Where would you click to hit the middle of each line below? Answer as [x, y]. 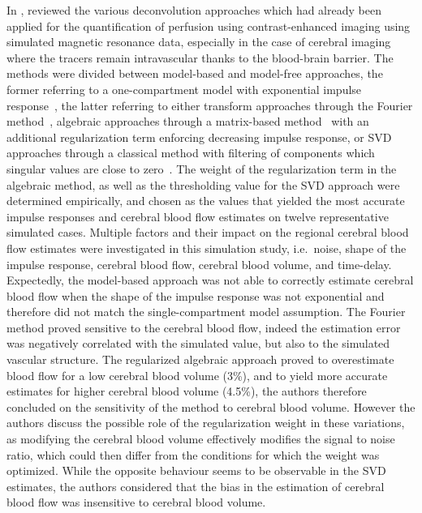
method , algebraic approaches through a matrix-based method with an [188, 121]
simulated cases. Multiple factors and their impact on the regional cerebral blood [208, 232]
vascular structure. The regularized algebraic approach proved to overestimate [200, 359]
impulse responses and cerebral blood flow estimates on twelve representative [198, 216]
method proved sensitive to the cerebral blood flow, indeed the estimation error [204, 327]
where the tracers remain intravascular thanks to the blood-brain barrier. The [200, 57]
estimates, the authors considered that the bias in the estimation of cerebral [196, 486]
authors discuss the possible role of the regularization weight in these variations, [206, 423]
